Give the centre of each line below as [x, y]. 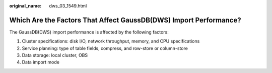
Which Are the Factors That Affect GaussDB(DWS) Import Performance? [125, 20]
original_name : [25, 6]
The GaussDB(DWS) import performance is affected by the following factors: [89, 32]
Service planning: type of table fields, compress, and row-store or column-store [105, 48]
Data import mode [41, 62]
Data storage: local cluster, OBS [55, 55]
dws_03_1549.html [68, 6]
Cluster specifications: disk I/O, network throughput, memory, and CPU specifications [111, 41]
